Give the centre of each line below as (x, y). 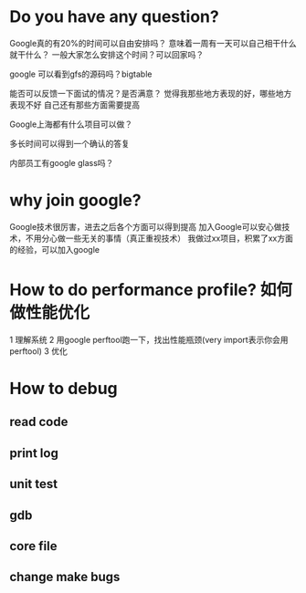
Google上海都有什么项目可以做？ (71, 124)
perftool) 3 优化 (39, 351)
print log (34, 453)
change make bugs (65, 577)
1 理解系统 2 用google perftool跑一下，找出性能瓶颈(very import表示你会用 (149, 339)
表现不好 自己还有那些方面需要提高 (74, 104)
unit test (33, 484)
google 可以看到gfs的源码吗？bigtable (81, 74)
